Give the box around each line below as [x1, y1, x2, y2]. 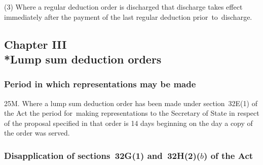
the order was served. [4, 127, 70, 138]
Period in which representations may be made [4, 78, 196, 90]
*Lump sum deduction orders [4, 51, 162, 67]
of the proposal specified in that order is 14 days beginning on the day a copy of [4, 117, 253, 128]
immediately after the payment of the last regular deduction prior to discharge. [4, 11, 252, 22]
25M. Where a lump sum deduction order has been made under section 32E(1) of [4, 97, 257, 108]
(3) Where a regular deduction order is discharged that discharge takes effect [4, 2, 243, 12]
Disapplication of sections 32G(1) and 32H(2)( [4, 149, 201, 161]
